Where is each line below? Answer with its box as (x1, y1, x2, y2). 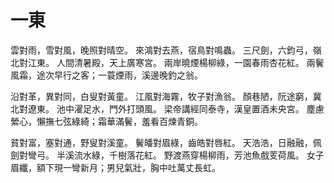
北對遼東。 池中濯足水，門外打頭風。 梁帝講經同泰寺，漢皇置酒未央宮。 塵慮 (10, 102, 325, 115)
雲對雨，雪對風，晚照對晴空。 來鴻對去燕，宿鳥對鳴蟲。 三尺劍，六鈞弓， (10, 44, 313, 56)
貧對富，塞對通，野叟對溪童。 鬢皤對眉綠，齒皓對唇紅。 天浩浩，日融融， (10, 136, 313, 148)
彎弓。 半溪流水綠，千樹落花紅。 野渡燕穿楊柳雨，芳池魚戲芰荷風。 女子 (27, 149, 325, 161)
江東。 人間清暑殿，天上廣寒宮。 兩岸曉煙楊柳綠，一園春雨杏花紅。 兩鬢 (27, 56, 325, 68)
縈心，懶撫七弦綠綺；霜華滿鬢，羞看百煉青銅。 (10, 115, 203, 127)
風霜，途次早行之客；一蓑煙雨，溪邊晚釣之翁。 (10, 69, 203, 81)
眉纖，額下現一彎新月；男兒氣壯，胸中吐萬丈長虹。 (10, 161, 221, 173)
